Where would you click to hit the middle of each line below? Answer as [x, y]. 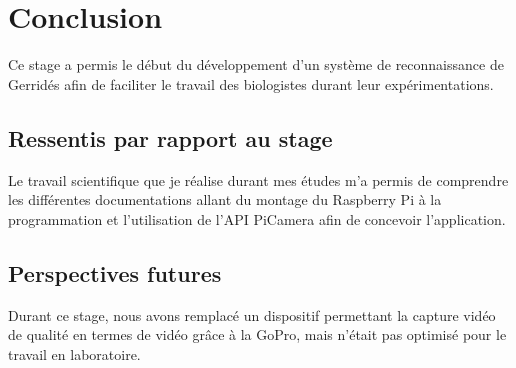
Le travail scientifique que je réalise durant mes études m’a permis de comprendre [258, 179]
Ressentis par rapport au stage [170, 137]
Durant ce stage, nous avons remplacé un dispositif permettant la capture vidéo [252, 314]
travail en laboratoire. [74, 353]
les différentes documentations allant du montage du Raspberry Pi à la [225, 199]
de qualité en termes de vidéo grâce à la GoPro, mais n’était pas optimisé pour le [257, 334]
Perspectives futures [115, 272]
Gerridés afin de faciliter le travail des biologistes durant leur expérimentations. [251, 83]
